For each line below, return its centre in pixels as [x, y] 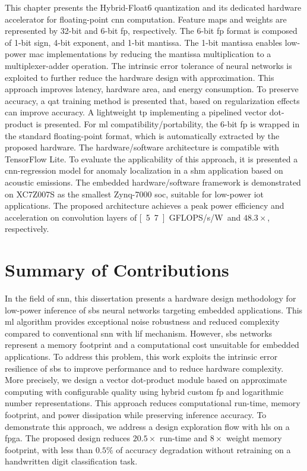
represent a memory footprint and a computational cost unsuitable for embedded [152, 345]
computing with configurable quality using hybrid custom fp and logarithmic [144, 391]
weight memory [254, 438]
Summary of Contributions [117, 270]
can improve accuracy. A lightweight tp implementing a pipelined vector [136, 112]
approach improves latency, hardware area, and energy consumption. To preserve [152, 89]
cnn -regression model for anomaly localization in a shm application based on [144, 170]
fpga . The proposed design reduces [68, 438]
